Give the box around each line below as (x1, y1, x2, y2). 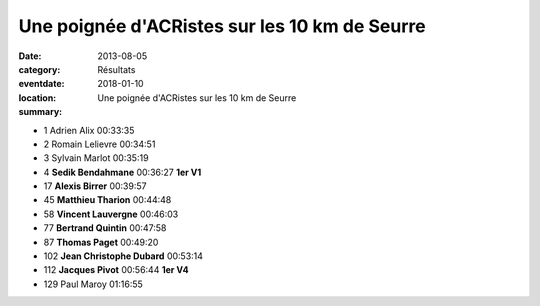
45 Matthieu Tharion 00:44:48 (43, 194, 172, 206)
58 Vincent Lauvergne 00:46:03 (43, 208, 179, 220)
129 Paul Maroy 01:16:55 (43, 278, 144, 290)
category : (18, 63, 61, 75)
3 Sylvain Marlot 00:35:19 (43, 152, 149, 164)
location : (18, 91, 57, 104)
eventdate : (18, 78, 65, 90)
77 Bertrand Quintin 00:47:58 (43, 222, 167, 234)
